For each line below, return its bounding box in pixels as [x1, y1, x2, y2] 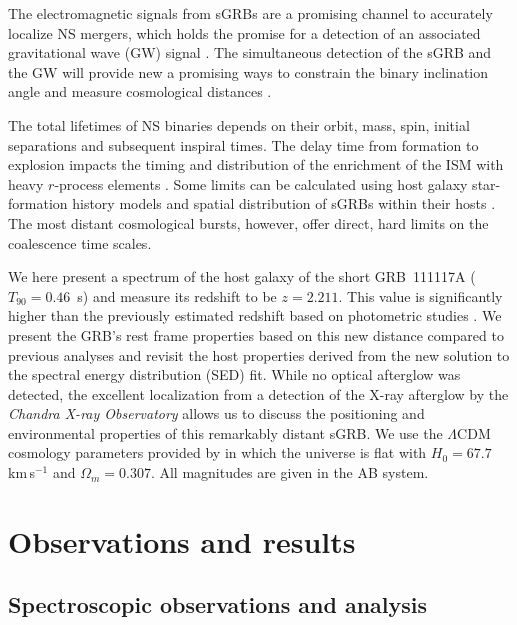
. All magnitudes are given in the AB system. [150, 462, 429, 483]
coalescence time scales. [8, 232, 152, 253]
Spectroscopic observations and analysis [8, 589, 428, 620]
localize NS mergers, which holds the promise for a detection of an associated [8, 22, 481, 43]
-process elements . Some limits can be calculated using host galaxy [54, 173, 468, 194]
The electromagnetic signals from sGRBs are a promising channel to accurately [8, 3, 493, 23]
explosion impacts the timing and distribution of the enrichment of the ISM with [8, 154, 504, 175]
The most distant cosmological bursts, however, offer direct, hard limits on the [8, 212, 489, 233]
